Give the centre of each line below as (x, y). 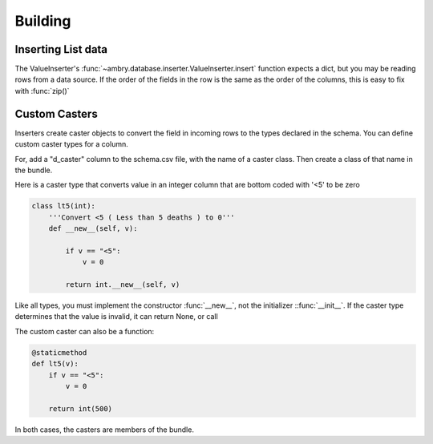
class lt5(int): (64, 206)
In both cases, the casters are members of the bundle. (104, 430)
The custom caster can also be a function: (85, 331)
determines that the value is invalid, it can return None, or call (116, 317)
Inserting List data (61, 49)
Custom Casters (56, 113)
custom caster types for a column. (71, 144)
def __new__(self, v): (93, 229)
